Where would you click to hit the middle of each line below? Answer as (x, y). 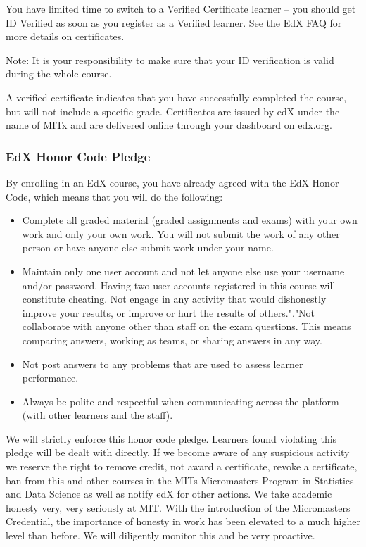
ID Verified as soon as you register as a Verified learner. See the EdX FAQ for (174, 22)
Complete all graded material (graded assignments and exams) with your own (190, 220)
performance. (50, 378)
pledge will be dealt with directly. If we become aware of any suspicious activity (178, 452)
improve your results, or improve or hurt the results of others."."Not (169, 312)
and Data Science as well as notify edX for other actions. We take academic (169, 494)
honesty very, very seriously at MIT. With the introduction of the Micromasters (178, 507)
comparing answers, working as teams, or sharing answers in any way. (172, 340)
